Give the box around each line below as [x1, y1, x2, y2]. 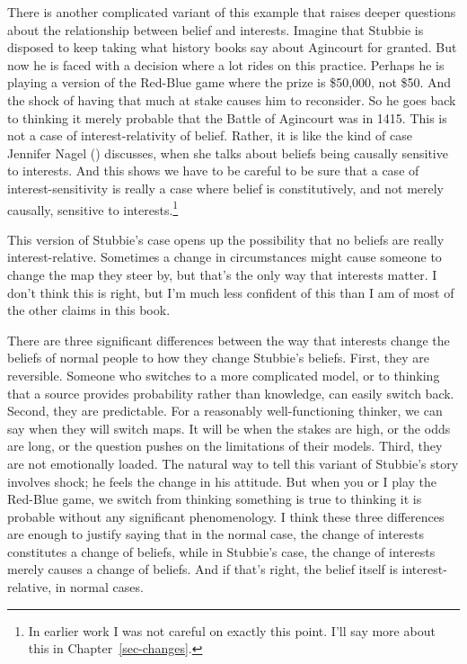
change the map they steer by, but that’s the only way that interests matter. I [7, 265, 437, 283]
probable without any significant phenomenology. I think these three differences [7, 507, 445, 525]
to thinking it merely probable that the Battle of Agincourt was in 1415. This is [7, 108, 447, 127]
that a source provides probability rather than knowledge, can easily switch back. [7, 383, 454, 402]
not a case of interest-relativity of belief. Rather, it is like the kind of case [7, 126, 412, 145]
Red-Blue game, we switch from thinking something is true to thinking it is [7, 489, 422, 508]
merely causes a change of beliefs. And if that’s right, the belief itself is [7, 560, 398, 579]
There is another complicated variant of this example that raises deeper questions [7, 3, 456, 21]
